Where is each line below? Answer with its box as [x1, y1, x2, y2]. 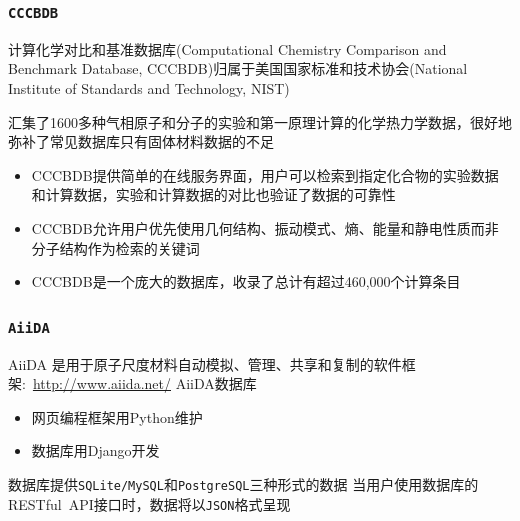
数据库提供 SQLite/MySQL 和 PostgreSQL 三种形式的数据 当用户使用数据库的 [8, 473, 479, 494]
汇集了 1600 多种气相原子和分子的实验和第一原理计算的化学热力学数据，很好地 [8, 111, 512, 132]
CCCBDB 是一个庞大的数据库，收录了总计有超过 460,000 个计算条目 [31, 271, 461, 292]
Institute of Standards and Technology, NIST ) [8, 77, 290, 98]
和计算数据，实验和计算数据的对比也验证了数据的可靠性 [31, 184, 396, 205]
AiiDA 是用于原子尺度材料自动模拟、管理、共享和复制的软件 [8, 353, 402, 374]
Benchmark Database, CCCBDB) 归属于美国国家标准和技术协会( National [8, 58, 468, 79]
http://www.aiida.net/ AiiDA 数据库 [32, 373, 257, 394]
